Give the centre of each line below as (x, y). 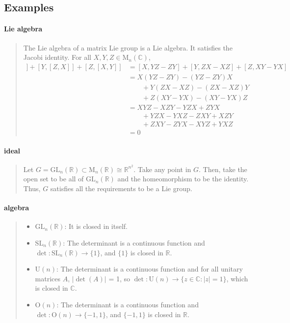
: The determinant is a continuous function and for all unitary (149, 269)
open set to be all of (53, 179)
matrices (48, 278)
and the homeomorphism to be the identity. (183, 179)
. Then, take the (223, 169)
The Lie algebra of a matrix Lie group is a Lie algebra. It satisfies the (128, 47)
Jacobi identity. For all (57, 57)
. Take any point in (162, 169)
